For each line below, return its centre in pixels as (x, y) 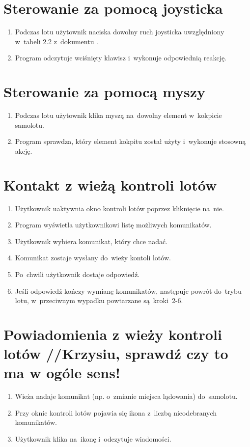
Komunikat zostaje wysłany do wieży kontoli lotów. (93, 258)
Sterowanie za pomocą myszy (104, 92)
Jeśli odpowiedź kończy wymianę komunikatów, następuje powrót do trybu (128, 291)
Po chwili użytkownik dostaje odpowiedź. (77, 274)
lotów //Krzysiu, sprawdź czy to (116, 353)
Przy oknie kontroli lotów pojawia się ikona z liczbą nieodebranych (116, 412)
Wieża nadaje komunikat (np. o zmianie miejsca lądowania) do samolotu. (126, 396)
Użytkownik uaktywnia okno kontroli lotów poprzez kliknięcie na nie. (119, 208)
